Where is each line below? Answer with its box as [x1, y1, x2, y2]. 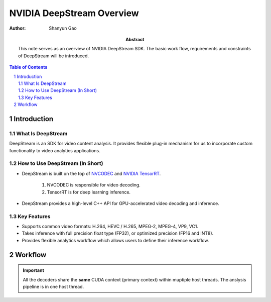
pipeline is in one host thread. [23, 284, 84, 290]
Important [23, 267, 45, 273]
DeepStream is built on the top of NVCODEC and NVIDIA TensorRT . [22, 170, 161, 176]
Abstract [125, 36, 145, 42]
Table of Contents [9, 64, 48, 70]
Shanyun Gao [49, 25, 77, 31]
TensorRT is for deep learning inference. [47, 189, 130, 195]
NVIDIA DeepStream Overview [9, 8, 139, 19]
